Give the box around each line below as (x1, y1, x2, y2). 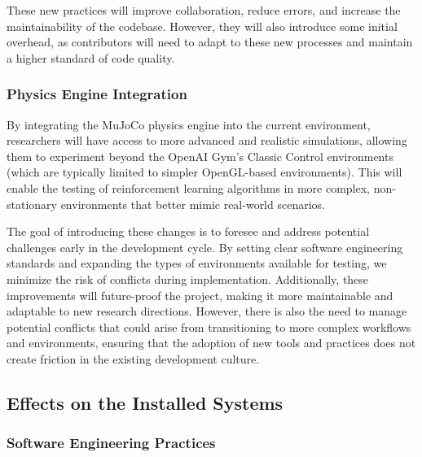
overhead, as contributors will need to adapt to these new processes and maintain (7, 33, 413, 50)
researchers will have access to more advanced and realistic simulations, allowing (7, 132, 407, 149)
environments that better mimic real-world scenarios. (60, 195, 325, 212)
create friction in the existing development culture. (7, 350, 260, 367)
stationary (7, 195, 57, 212)
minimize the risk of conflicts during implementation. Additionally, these (7, 270, 369, 287)
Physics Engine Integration (7, 84, 187, 104)
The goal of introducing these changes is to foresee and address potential (7, 223, 370, 240)
